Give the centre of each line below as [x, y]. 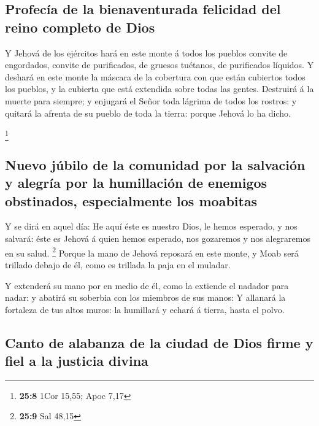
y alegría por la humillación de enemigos [136, 183]
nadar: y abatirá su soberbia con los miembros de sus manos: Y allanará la [145, 297]
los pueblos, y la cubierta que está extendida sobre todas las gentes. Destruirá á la [159, 89]
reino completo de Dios [80, 27]
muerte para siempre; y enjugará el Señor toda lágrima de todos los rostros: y [151, 100]
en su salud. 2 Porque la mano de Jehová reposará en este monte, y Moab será [152, 252]
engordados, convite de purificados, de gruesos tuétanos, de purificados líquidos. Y [159, 65]
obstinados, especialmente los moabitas [131, 200]
